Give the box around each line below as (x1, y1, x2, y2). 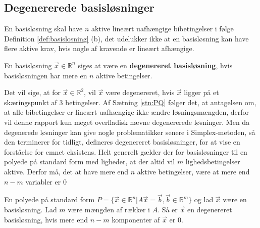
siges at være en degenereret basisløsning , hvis (78, 60, 233, 70)
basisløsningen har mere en (4, 70, 87, 80)
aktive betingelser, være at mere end (137, 166, 250, 176)
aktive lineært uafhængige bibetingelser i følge (91, 23, 234, 34)
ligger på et (184, 87, 219, 98)
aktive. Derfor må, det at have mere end (4, 166, 129, 176)
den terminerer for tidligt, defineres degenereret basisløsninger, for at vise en (4, 136, 240, 147)
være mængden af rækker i (68, 204, 150, 214)
